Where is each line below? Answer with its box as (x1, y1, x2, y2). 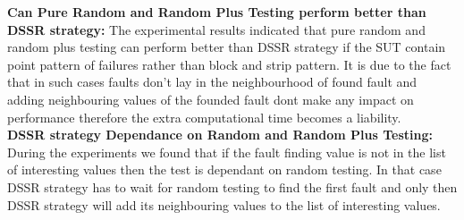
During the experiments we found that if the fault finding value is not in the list (7, 142, 446, 161)
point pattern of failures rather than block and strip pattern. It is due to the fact (7, 55, 451, 73)
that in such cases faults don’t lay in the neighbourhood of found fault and (7, 72, 418, 91)
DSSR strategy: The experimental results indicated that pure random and (7, 20, 426, 38)
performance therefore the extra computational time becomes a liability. (7, 107, 401, 126)
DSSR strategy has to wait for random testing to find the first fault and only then (7, 177, 458, 196)
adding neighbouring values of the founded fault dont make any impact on (7, 89, 414, 108)
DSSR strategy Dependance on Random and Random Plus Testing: (7, 125, 433, 144)
